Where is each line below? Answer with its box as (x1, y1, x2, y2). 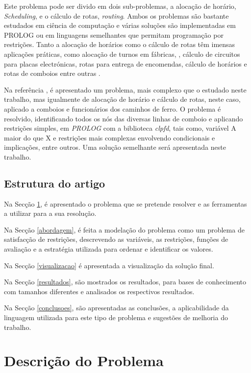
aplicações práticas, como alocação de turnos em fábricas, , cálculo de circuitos (4, 48, 240, 59)
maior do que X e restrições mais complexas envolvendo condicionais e (4, 132, 215, 142)
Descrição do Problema (4, 350, 164, 371)
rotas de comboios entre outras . (4, 68, 100, 78)
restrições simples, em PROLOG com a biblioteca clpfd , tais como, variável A (4, 123, 236, 133)
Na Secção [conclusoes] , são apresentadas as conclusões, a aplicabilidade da (4, 303, 229, 313)
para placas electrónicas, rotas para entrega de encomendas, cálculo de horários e (4, 58, 247, 69)
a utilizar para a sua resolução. (4, 208, 97, 218)
